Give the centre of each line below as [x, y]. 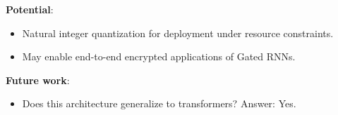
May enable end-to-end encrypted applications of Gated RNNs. [159, 56]
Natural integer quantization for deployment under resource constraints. [178, 33]
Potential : [30, 9]
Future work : [38, 80]
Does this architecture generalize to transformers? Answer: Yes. [159, 103]
